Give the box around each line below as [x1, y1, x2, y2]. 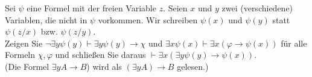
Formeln [5, 48, 36, 61]
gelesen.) [177, 60, 209, 72]
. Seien [163, 2, 188, 14]
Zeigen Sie [5, 36, 43, 49]
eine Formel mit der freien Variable [27, 2, 156, 14]
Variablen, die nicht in [5, 13, 88, 26]
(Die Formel [5, 60, 49, 72]
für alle [281, 36, 307, 49]
